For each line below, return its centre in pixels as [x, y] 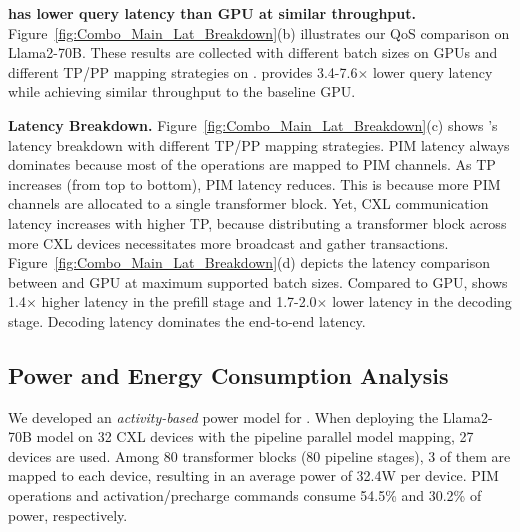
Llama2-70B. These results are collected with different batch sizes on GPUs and [253, 52]
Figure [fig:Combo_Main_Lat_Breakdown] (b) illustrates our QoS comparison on [259, 32]
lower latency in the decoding [422, 301]
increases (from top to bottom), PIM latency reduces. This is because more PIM [254, 183]
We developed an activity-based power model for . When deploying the [223, 416]
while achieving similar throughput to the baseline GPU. [182, 91]
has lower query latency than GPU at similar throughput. [212, 13]
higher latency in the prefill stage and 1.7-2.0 [179, 301]
